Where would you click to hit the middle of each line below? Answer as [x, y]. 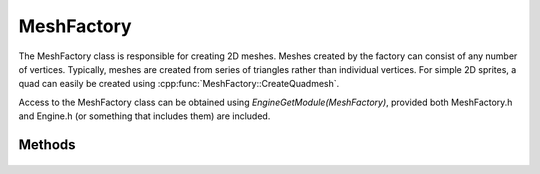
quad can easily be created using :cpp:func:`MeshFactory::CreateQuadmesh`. [179, 84]
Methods [47, 144]
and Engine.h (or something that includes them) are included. [144, 116]
